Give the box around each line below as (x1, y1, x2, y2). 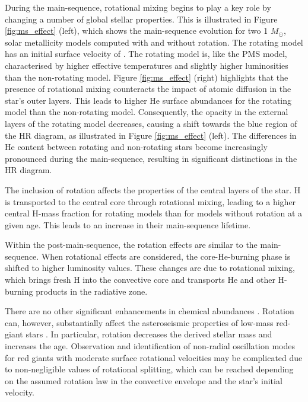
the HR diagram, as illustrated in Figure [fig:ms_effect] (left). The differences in (5, 129, 297, 141)
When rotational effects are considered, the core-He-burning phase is (41, 250, 291, 262)
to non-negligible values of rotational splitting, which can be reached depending (5, 363, 294, 375)
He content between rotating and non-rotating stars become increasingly (5, 141, 268, 153)
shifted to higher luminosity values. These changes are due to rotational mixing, (5, 261, 295, 274)
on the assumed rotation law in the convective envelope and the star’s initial (5, 374, 282, 387)
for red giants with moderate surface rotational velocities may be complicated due (5, 351, 303, 363)
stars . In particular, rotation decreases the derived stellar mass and (26, 328, 272, 340)
